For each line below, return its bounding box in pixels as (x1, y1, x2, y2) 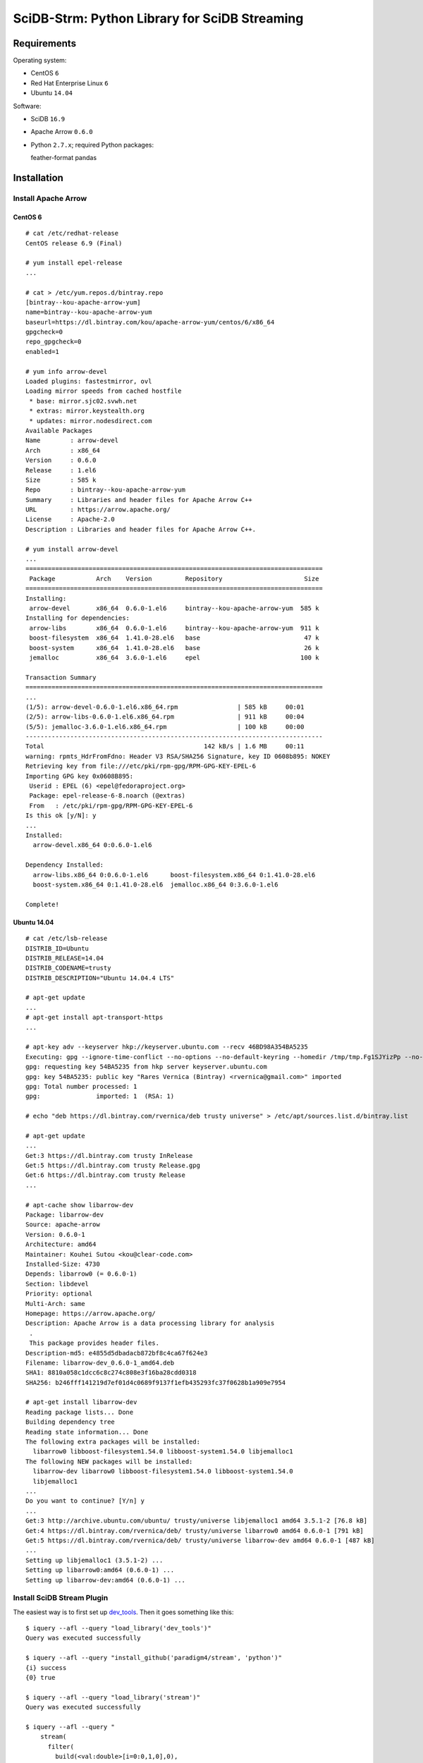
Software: (13, 102, 42, 110)
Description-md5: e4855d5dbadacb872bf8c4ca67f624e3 (25, 1349, 208, 1357)
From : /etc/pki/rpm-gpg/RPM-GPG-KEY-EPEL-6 (29, 801, 193, 810)
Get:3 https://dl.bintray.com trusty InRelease (25, 1152, 193, 1159)
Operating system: (13, 56, 67, 65)
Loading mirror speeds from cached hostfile (25, 387, 183, 395)
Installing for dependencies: (25, 614, 130, 622)
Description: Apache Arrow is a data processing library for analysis (25, 1319, 275, 1327)
